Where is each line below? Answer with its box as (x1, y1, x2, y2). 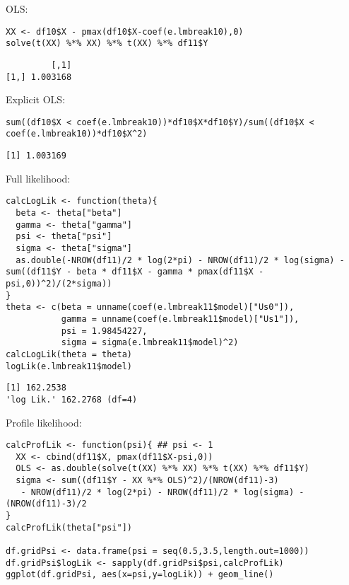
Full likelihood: (6, 170, 71, 185)
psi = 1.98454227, (61, 325, 148, 336)
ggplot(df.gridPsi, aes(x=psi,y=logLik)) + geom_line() (6, 569, 274, 580)
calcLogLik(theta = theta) (6, 349, 132, 359)
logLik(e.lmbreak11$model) (6, 361, 132, 371)
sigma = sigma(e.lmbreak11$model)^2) (61, 337, 239, 348)
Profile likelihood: (6, 415, 82, 429)
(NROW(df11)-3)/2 (6, 499, 87, 509)
